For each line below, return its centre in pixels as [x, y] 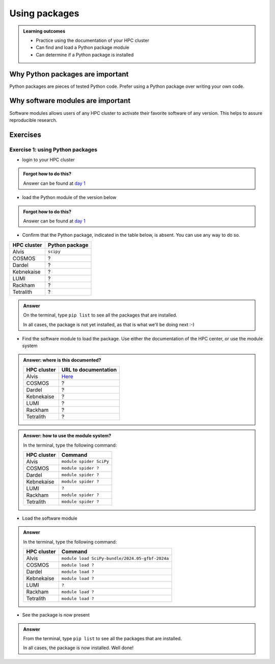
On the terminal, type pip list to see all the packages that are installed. [100, 315]
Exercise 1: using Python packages [53, 150]
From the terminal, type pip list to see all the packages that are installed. [102, 638]
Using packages [44, 13]
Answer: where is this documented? [62, 360]
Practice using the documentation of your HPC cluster [93, 40]
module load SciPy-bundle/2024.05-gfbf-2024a [115, 558]
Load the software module [50, 518]
